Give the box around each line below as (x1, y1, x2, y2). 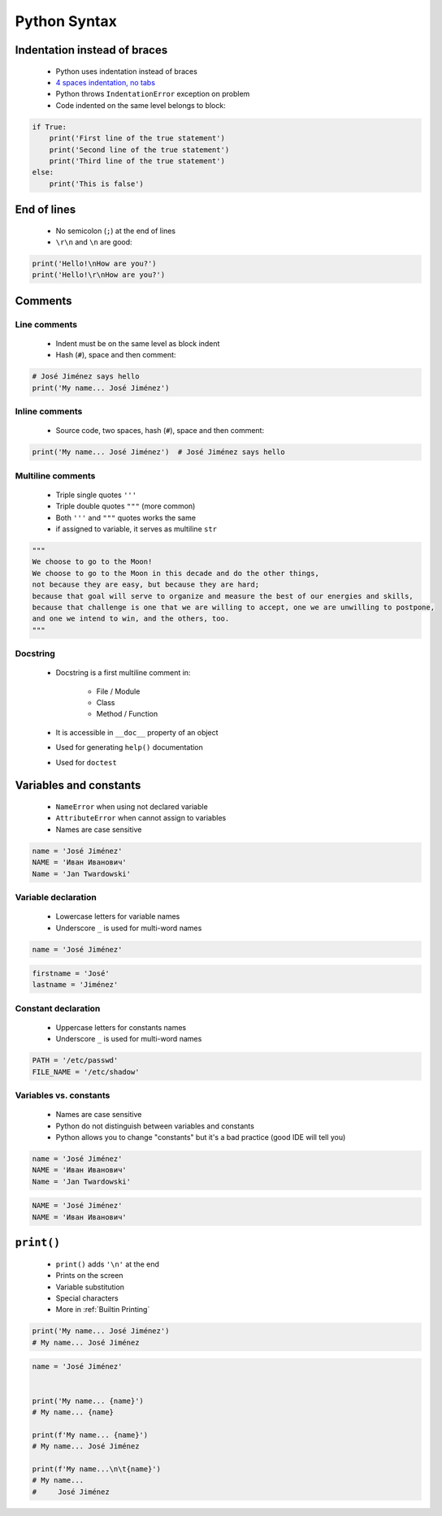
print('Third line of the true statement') (49, 156, 225, 166)
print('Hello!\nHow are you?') (32, 259, 158, 268)
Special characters (55, 1293, 119, 1303)
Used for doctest (55, 757, 117, 767)
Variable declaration (15, 891, 97, 903)
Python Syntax (15, 12, 117, 30)
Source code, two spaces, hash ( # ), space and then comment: (55, 426, 264, 435)
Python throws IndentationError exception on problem (55, 89, 250, 99)
